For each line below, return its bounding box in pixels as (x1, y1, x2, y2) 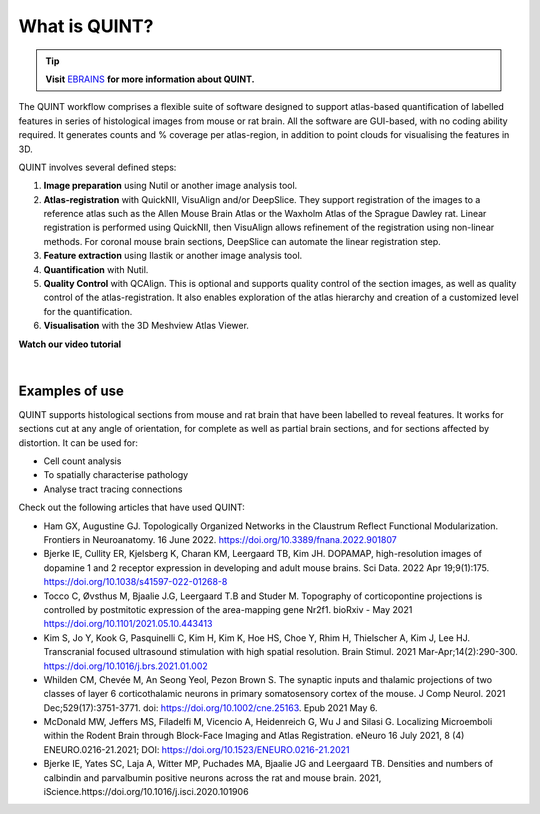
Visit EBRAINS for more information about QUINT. (45, 73, 255, 85)
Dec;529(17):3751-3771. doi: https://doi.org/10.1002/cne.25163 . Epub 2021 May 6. (43, 701, 378, 714)
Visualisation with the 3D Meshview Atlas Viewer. (43, 320, 250, 332)
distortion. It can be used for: (18, 436, 139, 449)
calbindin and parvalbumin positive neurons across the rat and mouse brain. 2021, (43, 771, 382, 784)
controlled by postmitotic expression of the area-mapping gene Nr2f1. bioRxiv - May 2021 (43, 603, 413, 615)
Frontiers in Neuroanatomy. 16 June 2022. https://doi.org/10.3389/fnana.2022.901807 (43, 534, 397, 545)
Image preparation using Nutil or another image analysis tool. (43, 180, 298, 192)
